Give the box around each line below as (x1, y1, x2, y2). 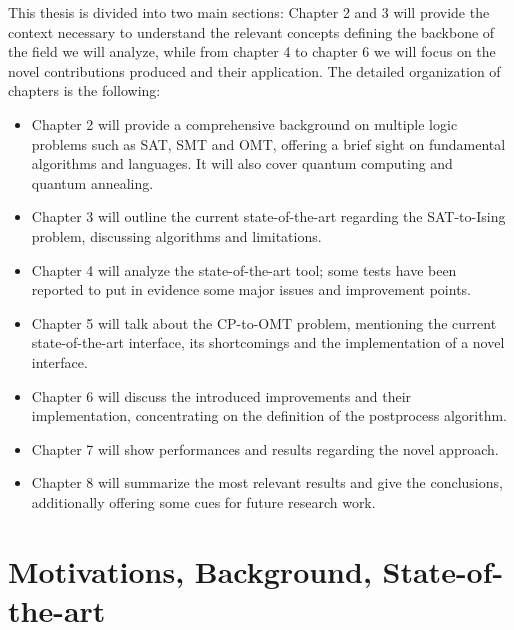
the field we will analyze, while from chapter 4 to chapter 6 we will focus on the (8, 41, 496, 62)
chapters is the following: (8, 80, 161, 101)
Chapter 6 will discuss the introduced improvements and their (31, 385, 412, 406)
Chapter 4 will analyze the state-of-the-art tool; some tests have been (31, 259, 457, 280)
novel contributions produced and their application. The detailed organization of (8, 60, 501, 81)
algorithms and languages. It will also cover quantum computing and (31, 153, 453, 174)
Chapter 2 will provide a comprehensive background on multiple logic (31, 113, 458, 134)
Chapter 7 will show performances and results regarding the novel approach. (31, 438, 499, 459)
